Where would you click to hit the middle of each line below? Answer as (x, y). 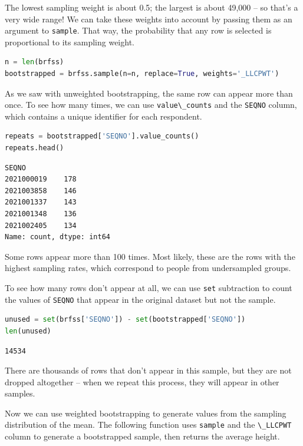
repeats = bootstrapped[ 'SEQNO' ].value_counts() (102, 136)
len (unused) (28, 331)
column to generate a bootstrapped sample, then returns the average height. (142, 436)
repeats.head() (34, 148)
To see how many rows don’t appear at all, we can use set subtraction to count (149, 288)
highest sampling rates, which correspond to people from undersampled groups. (148, 268)
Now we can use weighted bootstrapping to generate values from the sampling (146, 413)
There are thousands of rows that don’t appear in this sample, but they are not (148, 370)
